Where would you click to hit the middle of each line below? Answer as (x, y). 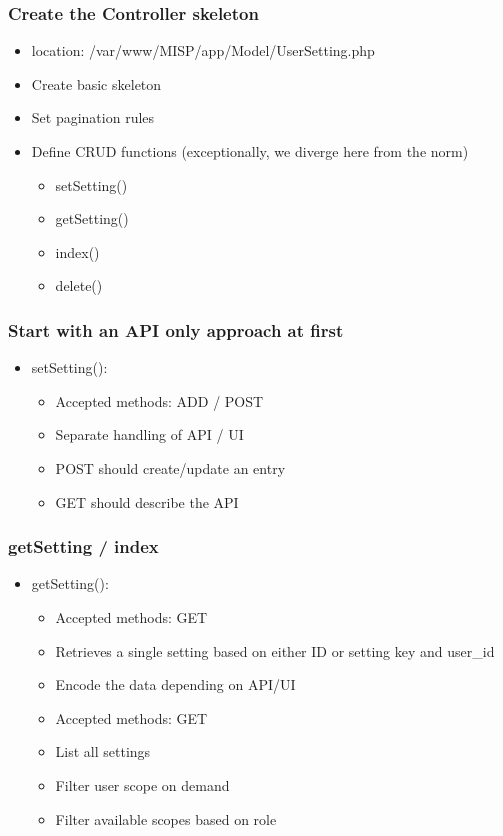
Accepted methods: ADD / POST (159, 400)
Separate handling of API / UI (149, 434)
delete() (79, 285)
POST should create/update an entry (170, 467)
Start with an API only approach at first (176, 329)
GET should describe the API (147, 501)
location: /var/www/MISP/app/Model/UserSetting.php (203, 50)
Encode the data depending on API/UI (175, 684)
